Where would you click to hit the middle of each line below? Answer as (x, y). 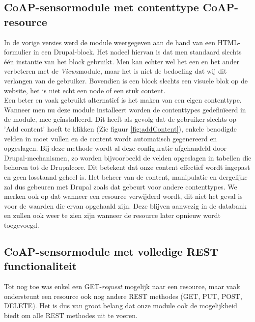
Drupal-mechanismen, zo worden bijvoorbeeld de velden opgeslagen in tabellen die (128, 157)
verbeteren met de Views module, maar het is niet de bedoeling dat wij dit (115, 71)
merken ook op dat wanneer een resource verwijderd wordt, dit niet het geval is (123, 196)
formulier (18, 52)
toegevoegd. (22, 225)
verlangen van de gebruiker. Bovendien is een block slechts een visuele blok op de (126, 80)
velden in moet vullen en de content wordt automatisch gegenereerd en (111, 138)
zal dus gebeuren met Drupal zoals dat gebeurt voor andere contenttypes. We (121, 186)
